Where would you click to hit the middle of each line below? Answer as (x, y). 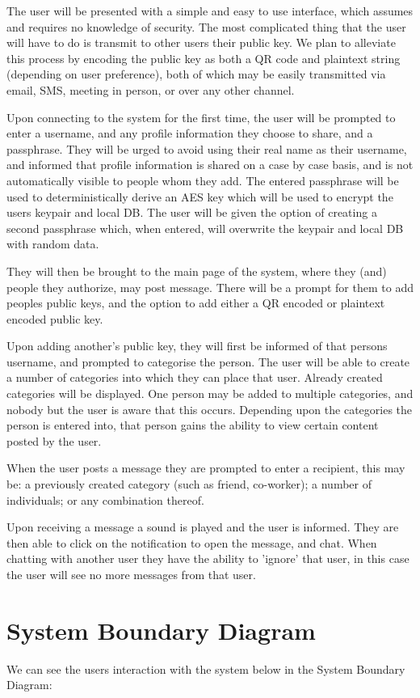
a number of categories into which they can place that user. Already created (195, 377)
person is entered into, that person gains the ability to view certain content (193, 425)
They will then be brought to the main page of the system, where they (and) (197, 271)
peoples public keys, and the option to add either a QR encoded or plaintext (196, 303)
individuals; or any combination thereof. (105, 499)
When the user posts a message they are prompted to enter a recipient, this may (206, 468)
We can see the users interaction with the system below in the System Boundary (206, 668)
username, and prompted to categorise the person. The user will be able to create (208, 361)
